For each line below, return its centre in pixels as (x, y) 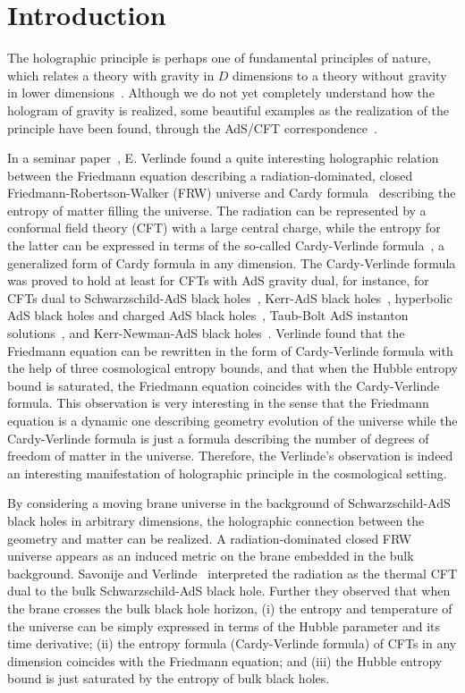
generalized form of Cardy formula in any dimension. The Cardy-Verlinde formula (232, 262)
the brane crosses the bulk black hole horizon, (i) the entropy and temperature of (230, 608)
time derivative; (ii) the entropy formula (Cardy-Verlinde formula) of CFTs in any (232, 643)
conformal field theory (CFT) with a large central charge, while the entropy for (224, 228)
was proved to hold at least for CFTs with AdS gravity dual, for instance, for (218, 280)
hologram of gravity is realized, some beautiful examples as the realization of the (228, 110)
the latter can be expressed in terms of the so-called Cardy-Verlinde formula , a (226, 245)
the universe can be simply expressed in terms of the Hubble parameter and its (224, 625)
